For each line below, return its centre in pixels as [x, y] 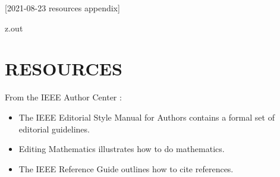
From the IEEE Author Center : [63, 97]
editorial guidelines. [54, 129]
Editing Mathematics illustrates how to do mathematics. [122, 149]
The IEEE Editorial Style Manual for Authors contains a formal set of [147, 117]
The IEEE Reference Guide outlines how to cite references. [126, 168]
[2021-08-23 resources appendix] [62, 8]
